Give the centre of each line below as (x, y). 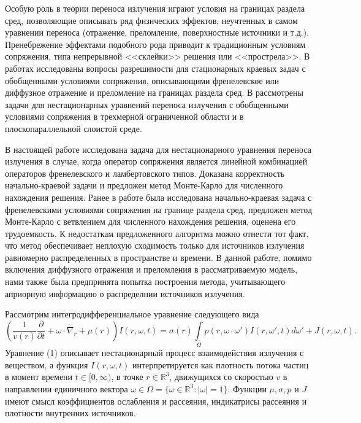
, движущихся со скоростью (221, 377)
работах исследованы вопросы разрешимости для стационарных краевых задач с (155, 68)
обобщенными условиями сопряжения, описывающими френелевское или (142, 80)
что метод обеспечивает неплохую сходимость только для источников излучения (155, 245)
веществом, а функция (47, 364)
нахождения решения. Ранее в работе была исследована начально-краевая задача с (158, 197)
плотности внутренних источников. (70, 413)
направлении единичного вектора (66, 388)
